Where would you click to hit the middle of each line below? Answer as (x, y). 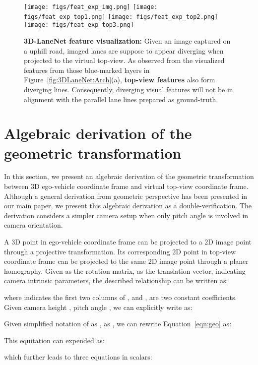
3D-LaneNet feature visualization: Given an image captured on (127, 40)
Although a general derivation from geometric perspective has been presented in (126, 196)
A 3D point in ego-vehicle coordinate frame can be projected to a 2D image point (128, 242)
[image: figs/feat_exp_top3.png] (79, 25)
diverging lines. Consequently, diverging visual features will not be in (129, 89)
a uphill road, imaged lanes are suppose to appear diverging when (124, 50)
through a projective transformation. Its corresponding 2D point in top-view (120, 251)
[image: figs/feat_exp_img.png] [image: (91, 7)
